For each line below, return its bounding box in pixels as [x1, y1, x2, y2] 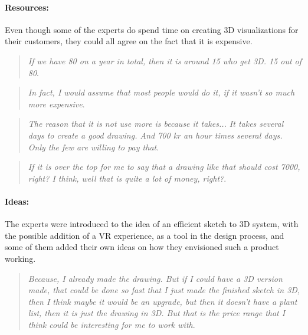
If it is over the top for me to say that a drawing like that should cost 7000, [28, 160, 300, 173]
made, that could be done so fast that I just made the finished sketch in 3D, [28, 284, 300, 296]
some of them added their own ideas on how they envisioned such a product [5, 241, 279, 253]
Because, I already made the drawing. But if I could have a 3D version [28, 272, 283, 284]
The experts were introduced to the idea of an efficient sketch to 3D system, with [5, 218, 299, 230]
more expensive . [28, 97, 85, 110]
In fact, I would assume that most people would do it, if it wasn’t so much [28, 86, 295, 98]
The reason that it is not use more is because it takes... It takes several [28, 117, 284, 130]
